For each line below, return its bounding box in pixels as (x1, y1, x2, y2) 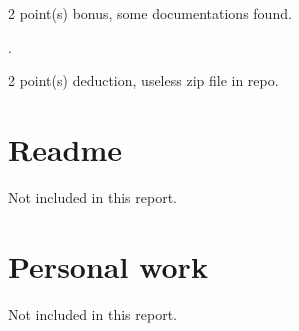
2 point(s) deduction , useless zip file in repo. (8, 70, 279, 91)
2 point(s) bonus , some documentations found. (8, 3, 292, 23)
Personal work (8, 245, 208, 286)
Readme (8, 128, 123, 169)
